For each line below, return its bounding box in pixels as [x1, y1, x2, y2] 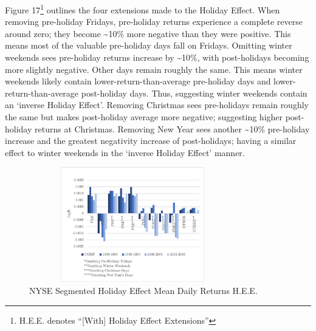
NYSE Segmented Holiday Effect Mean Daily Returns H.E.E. [29, 284, 258, 296]
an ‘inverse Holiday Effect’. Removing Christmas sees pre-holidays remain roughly [5, 98, 309, 111]
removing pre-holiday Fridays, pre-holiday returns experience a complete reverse [5, 15, 303, 28]
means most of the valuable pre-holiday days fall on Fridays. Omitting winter [5, 39, 292, 52]
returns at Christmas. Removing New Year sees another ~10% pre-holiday [35, 122, 310, 135]
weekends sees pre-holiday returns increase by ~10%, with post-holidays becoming [5, 51, 309, 64]
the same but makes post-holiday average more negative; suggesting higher [5, 111, 283, 123]
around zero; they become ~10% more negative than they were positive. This [5, 27, 291, 39]
